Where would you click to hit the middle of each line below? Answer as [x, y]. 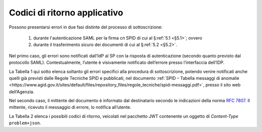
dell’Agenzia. [22, 91]
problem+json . [25, 123]
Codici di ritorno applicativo [66, 13]
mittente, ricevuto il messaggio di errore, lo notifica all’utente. [70, 107]
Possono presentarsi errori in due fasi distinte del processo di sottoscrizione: [86, 27]
